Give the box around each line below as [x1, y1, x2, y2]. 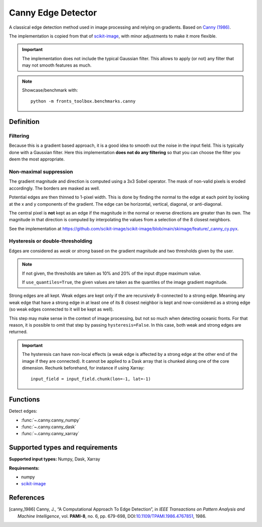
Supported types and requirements [9, 443, 118, 452]
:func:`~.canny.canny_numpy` [21, 417, 81, 423]
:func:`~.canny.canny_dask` [21, 424, 76, 430]
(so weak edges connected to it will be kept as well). [9, 306, 114, 312]
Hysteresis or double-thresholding [9, 238, 93, 245]
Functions [9, 395, 40, 404]
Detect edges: [9, 408, 37, 414]
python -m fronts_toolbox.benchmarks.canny [31, 99, 136, 104]
